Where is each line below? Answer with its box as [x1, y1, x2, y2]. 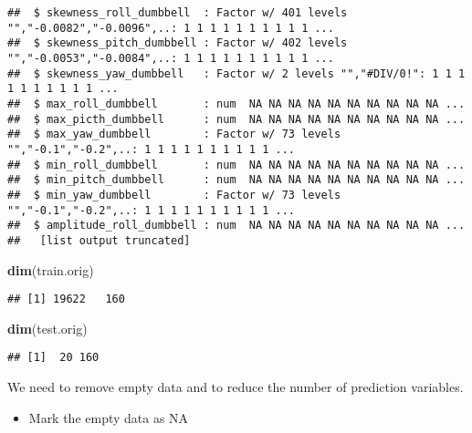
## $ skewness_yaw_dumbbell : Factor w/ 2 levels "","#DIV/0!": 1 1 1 [7, 67, 466, 80]
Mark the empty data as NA [28, 407, 189, 427]
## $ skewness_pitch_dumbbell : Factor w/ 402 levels [7, 36, 348, 50]
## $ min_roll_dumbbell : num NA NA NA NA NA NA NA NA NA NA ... [7, 158, 466, 171]
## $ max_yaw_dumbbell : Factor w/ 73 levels [7, 128, 341, 141]
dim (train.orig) [7, 260, 94, 279]
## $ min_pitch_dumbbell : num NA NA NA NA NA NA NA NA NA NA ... [7, 173, 466, 187]
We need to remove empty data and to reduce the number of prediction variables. [7, 377, 464, 396]
